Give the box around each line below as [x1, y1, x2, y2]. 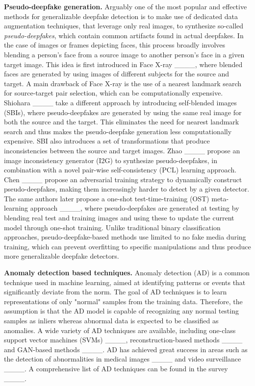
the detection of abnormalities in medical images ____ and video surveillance [4, 354, 241, 364]
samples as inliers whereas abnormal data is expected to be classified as [4, 315, 219, 325]
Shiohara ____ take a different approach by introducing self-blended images [4, 97, 237, 107]
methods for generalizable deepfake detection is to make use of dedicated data [4, 11, 238, 21]
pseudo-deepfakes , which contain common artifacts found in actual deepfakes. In [4, 30, 244, 40]
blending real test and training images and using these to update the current [4, 213, 234, 223]
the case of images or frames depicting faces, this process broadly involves [4, 40, 226, 50]
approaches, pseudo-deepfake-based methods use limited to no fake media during [4, 232, 246, 242]
